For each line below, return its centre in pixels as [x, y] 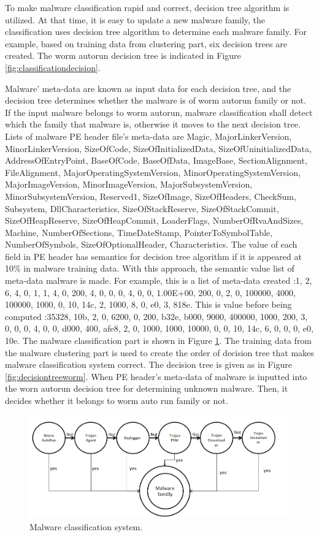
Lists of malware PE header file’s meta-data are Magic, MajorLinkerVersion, [148, 136]
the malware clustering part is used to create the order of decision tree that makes [159, 352]
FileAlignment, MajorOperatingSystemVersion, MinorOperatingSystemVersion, [153, 172]
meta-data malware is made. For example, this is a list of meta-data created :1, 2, [159, 280]
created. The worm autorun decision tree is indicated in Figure [123, 55]
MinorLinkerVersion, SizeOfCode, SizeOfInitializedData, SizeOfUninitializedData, [158, 148]
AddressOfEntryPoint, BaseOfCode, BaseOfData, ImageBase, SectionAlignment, [156, 160]
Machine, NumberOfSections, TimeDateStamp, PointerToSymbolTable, [139, 232]
